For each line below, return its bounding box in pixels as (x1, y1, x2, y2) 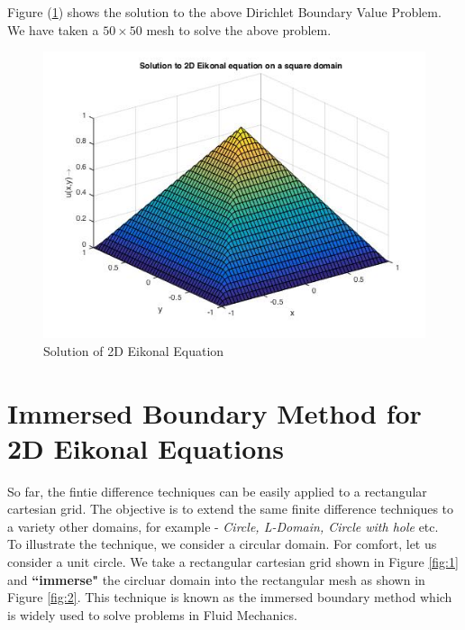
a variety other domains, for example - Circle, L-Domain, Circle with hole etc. (7, 516, 439, 535)
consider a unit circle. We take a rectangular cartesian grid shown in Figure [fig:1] (7, 552, 459, 571)
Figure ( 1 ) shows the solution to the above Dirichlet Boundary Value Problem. (7, 3, 442, 21)
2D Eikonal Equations (7, 429, 284, 466)
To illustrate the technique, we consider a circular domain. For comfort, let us (7, 534, 437, 553)
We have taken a (7, 20, 99, 39)
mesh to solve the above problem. (146, 20, 332, 39)
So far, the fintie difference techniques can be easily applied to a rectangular (7, 481, 427, 500)
